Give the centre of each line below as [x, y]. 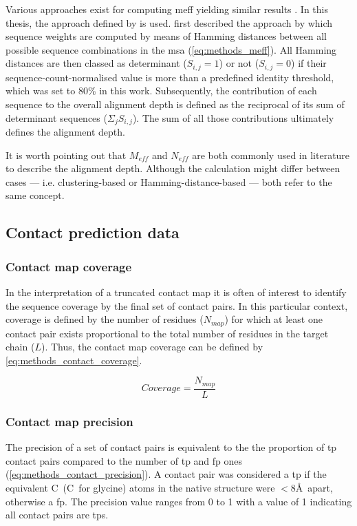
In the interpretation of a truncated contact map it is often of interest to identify [176, 292]
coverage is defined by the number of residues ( [105, 319]
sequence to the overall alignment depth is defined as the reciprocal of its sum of [175, 104]
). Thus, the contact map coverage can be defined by [152, 347]
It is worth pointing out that [66, 155]
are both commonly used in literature [271, 155]
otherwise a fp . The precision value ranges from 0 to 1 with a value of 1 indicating [179, 501]
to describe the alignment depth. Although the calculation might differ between [173, 168]
